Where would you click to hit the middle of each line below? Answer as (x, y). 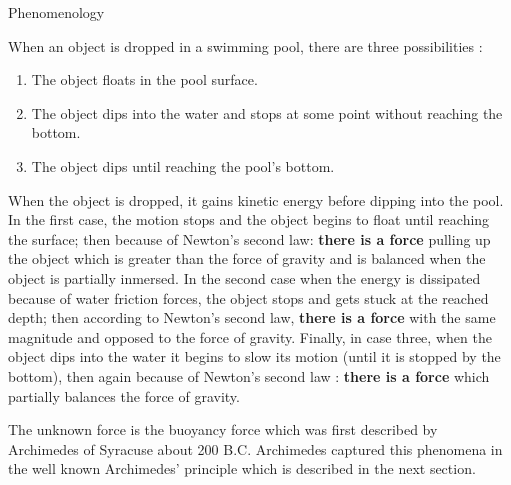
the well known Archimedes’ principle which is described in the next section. (242, 468)
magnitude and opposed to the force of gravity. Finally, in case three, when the (250, 336)
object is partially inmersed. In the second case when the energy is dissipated (244, 277)
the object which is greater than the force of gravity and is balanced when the (247, 258)
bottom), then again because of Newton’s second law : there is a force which (249, 375)
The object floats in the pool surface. (144, 79)
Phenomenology (56, 12)
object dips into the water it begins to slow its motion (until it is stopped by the (254, 356)
